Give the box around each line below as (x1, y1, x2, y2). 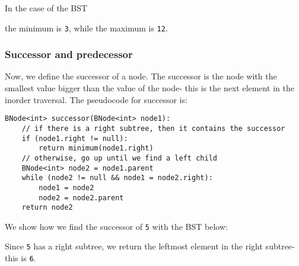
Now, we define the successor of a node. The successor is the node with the (5, 70, 277, 82)
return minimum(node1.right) (39, 144, 154, 153)
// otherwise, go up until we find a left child (21, 153, 217, 162)
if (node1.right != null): (21, 134, 128, 143)
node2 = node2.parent (39, 193, 124, 202)
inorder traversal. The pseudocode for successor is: (5, 93, 187, 105)
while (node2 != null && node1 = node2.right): (21, 174, 213, 182)
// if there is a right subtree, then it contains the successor (21, 124, 285, 133)
